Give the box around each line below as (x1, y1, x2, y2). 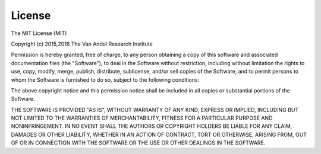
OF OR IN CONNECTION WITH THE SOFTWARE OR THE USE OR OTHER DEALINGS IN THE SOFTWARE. (11, 139, 266, 146)
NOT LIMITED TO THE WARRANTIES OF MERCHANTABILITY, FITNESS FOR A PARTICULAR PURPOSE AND (11, 114, 273, 121)
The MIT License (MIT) (11, 30, 67, 37)
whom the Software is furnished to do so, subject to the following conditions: (11, 76, 200, 83)
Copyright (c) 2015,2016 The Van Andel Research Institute (11, 40, 153, 47)
